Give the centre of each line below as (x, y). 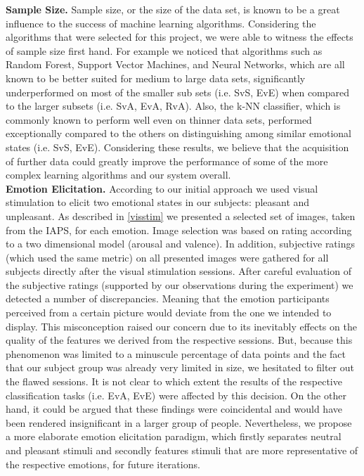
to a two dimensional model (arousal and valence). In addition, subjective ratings (181, 244)
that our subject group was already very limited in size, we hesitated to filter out (180, 367)
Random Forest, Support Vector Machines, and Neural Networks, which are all (175, 64)
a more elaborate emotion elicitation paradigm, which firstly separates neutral (174, 436)
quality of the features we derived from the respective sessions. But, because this (179, 340)
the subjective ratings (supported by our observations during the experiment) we (180, 284)
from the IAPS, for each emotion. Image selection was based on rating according (179, 230)
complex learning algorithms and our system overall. (118, 175)
